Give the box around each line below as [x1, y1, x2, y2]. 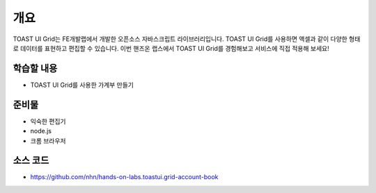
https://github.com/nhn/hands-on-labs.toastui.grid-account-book [30, 173, 219, 181]
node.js [30, 127, 52, 135]
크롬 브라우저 [30, 136, 66, 145]
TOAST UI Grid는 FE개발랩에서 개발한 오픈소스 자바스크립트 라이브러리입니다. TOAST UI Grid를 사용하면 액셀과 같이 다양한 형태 [13, 35, 361, 43]
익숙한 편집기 [30, 117, 66, 125]
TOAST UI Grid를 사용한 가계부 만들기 [30, 81, 134, 89]
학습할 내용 [13, 62, 58, 74]
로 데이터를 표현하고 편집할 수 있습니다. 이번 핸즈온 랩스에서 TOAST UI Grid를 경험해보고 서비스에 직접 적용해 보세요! [13, 44, 330, 52]
